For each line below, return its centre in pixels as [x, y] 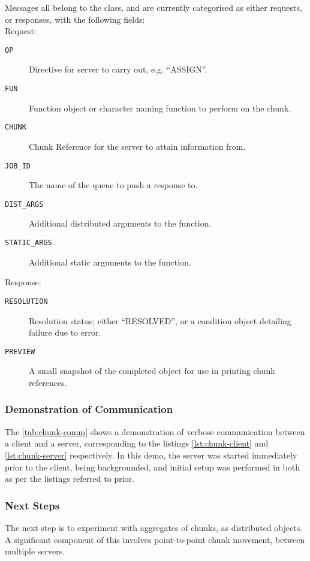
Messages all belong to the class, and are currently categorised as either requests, [154, 7]
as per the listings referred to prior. [70, 479]
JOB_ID [18, 166]
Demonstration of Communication [89, 409]
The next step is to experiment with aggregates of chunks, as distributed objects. [154, 527]
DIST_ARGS [24, 204]
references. [48, 382]
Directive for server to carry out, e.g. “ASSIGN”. [118, 69]
